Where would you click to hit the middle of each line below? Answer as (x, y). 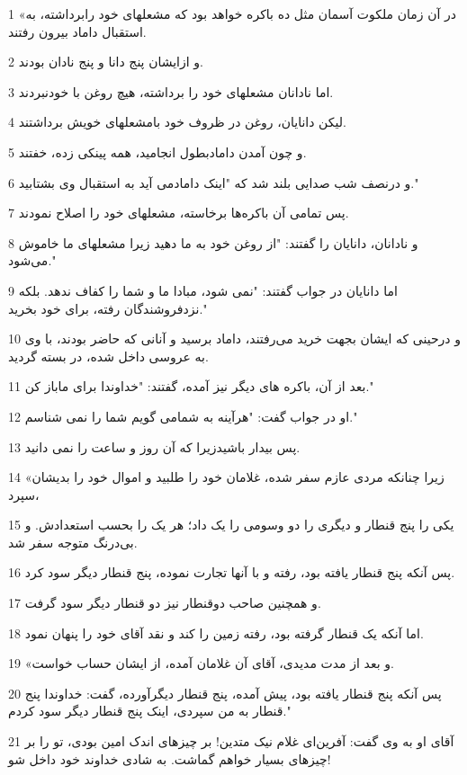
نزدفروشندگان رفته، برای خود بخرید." (108, 308)
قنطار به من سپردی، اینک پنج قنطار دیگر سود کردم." (150, 711)
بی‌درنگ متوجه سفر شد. (73, 542)
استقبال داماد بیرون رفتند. (77, 31)
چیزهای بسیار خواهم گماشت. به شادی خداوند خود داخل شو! (170, 758)
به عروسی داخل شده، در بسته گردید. (108, 356)
